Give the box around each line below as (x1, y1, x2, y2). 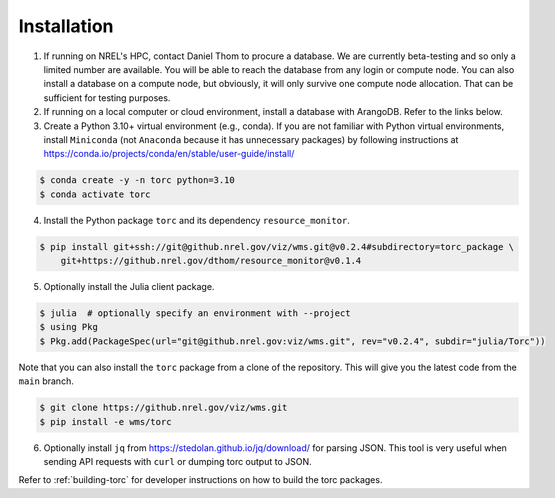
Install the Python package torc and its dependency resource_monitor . (43, 214, 350, 226)
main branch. (18, 375, 74, 387)
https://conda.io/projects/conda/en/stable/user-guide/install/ (43, 148, 295, 160)
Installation (18, 15, 114, 37)
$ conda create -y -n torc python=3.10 (39, 175, 235, 186)
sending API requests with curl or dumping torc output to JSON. (43, 455, 312, 467)
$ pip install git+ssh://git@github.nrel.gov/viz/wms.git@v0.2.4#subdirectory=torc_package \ (39, 241, 515, 252)
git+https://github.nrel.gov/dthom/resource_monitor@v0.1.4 (60, 255, 362, 267)
